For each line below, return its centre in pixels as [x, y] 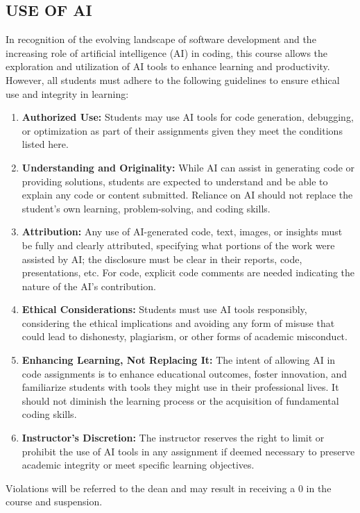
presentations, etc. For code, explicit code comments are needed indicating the [188, 272]
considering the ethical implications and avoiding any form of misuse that [178, 322]
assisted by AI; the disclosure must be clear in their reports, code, [162, 259]
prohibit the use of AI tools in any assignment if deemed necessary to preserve [188, 451]
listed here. [45, 144]
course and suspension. [54, 502]
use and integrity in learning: [67, 93]
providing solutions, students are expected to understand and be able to [175, 181]
